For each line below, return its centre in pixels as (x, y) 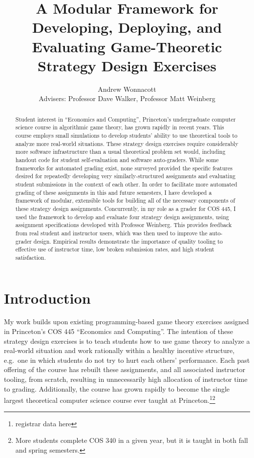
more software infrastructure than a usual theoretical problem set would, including (120, 152)
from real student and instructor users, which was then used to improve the (111, 233)
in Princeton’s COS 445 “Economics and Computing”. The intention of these (118, 331)
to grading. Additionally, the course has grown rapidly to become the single (117, 388)
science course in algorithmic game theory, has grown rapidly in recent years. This (120, 127)
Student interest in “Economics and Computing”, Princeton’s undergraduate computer (126, 119)
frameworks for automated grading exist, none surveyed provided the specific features (124, 168)
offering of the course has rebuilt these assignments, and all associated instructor (125, 369)
